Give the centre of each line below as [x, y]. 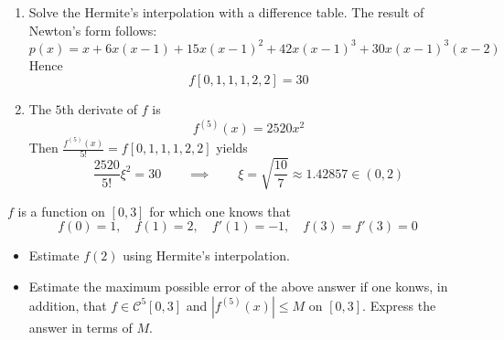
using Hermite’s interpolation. [206, 255]
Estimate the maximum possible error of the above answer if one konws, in [238, 287]
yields [232, 147]
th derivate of [100, 109]
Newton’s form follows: [93, 30]
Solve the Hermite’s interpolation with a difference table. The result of [226, 12]
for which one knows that [220, 211]
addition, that [68, 305]
